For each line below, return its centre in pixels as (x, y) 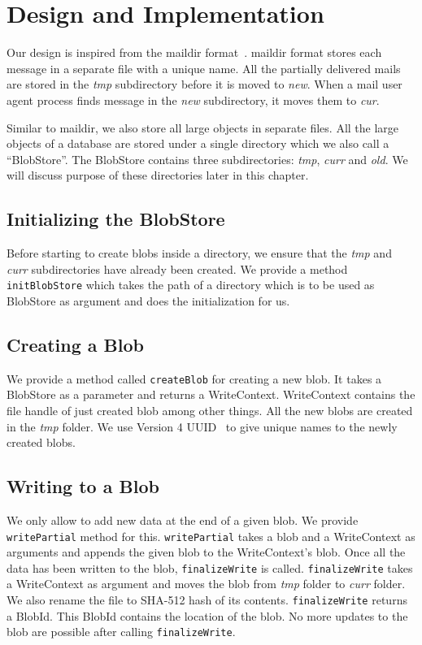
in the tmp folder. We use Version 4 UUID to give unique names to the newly (202, 426)
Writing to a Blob (83, 486)
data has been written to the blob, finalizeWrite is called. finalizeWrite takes (210, 567)
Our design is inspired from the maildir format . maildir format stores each (194, 52)
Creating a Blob (75, 344)
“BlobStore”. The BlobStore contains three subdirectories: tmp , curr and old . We (207, 159)
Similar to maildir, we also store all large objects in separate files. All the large (203, 127)
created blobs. (41, 442)
